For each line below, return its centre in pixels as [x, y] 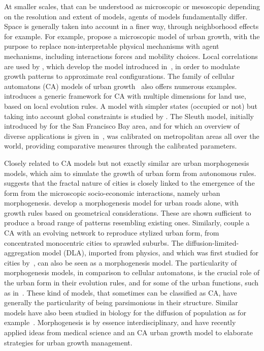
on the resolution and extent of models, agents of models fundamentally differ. [126, 16]
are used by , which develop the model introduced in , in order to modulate [122, 66]
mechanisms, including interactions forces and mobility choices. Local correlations [131, 56]
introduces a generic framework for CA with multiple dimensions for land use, [125, 96]
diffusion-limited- [212, 242]
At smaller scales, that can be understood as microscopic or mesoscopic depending [132, 6]
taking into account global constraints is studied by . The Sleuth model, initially [129, 116]
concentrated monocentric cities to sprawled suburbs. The [94, 242]
